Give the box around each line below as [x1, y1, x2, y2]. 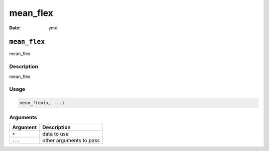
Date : [9, 25, 21, 31]
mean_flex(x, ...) [19, 100, 65, 106]
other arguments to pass [42, 137, 100, 144]
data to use [42, 130, 69, 137]
